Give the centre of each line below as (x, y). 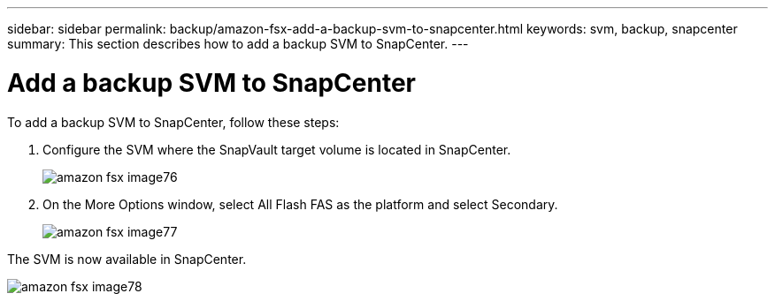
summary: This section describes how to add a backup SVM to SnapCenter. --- (238, 44)
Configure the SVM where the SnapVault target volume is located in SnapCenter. (277, 149)
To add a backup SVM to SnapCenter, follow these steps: (173, 122)
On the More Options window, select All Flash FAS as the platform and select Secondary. (300, 204)
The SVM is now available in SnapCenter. (127, 259)
